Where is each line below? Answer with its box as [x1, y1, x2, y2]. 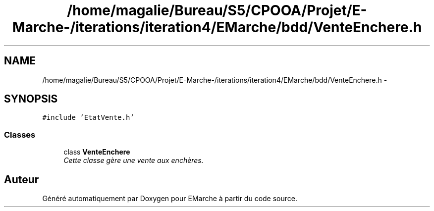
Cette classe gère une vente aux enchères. [63, 156, 204, 165]
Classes [4, 129, 36, 140]
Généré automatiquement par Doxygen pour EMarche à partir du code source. [42, 194, 297, 203]
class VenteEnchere [63, 148, 130, 157]
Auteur [4, 173, 39, 186]
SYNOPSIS [4, 93, 58, 105]
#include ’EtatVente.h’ [42, 113, 134, 122]
